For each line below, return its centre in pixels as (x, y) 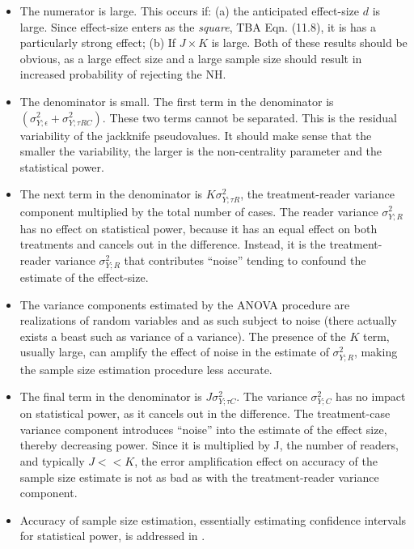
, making (376, 352)
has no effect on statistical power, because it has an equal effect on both (199, 228)
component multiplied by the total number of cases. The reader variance (199, 211)
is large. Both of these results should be (309, 43)
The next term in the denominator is (111, 194)
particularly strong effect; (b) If (98, 43)
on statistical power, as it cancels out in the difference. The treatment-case (205, 413)
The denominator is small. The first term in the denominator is (177, 101)
